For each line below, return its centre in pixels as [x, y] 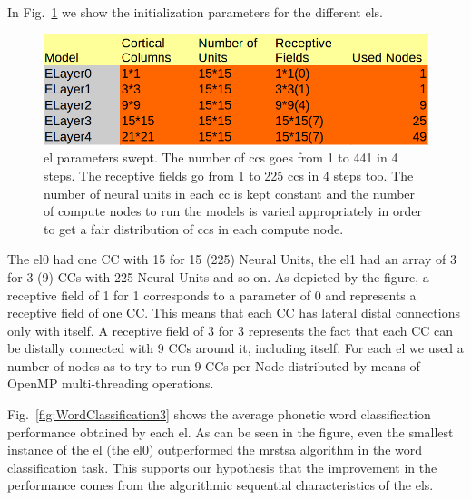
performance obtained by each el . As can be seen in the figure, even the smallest [231, 431]
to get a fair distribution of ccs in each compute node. [194, 228]
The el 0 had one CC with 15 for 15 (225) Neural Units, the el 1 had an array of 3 [232, 259]
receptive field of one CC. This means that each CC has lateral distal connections [234, 313]
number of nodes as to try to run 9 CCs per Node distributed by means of [214, 365]
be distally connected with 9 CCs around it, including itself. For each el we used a [235, 348]
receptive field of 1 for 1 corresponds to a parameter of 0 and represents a [212, 294]
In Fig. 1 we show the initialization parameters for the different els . [195, 12]
